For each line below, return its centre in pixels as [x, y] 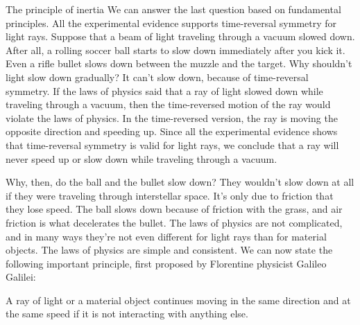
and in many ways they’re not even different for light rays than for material [166, 236]
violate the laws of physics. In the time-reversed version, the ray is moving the [172, 117]
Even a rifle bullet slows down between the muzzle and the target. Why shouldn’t [179, 63]
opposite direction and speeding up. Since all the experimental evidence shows [172, 131]
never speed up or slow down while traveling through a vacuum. [142, 158]
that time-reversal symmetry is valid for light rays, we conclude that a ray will [172, 144]
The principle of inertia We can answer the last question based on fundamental [173, 9]
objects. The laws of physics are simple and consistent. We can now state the [169, 250]
